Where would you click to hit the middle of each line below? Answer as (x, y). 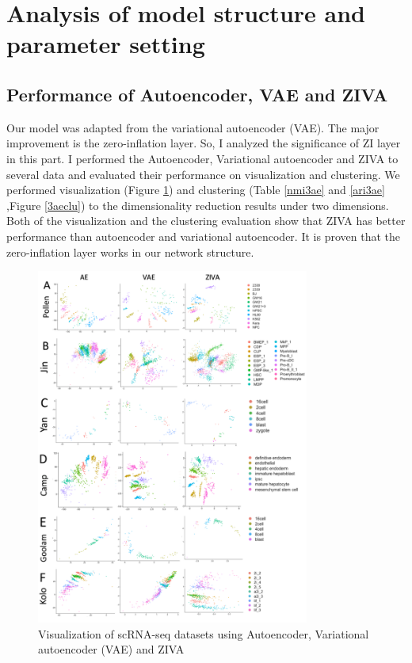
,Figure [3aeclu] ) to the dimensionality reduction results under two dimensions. (198, 205)
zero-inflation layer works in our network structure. (130, 251)
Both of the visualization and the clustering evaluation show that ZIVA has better (206, 221)
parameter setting (106, 44)
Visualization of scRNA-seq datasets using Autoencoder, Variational (204, 633)
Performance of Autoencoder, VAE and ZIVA (197, 94)
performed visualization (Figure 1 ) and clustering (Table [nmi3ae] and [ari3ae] (196, 190)
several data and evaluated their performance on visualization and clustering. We (203, 174)
